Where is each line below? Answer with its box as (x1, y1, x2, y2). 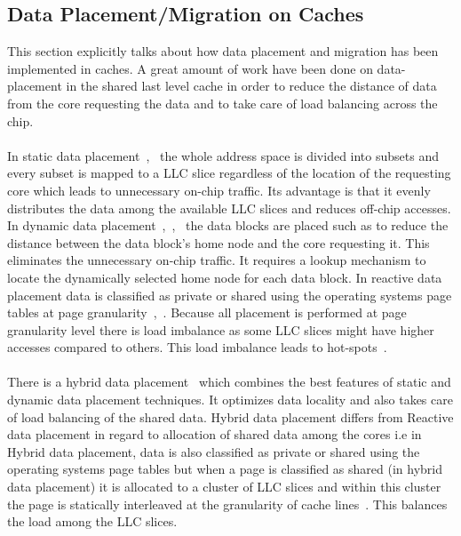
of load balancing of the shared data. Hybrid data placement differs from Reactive (7, 407, 454, 426)
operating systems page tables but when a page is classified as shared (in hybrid (7, 460, 443, 478)
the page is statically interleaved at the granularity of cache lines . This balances (7, 494, 448, 513)
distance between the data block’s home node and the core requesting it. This (7, 233, 430, 252)
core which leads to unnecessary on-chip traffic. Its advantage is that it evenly (7, 180, 431, 199)
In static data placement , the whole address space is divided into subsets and (7, 146, 439, 164)
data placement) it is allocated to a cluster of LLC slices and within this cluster (7, 477, 441, 496)
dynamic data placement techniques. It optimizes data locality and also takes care (7, 390, 453, 409)
